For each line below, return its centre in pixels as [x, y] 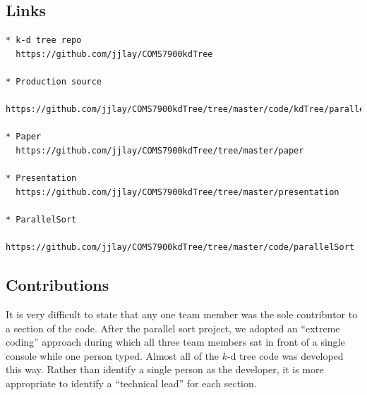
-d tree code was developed [285, 355]
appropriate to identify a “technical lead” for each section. [131, 383]
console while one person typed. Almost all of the [113, 355]
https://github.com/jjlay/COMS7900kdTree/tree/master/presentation [178, 192]
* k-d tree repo [44, 40]
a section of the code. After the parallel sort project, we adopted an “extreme [173, 328]
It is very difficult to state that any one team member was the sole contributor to [182, 314]
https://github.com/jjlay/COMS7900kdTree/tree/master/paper [160, 150]
